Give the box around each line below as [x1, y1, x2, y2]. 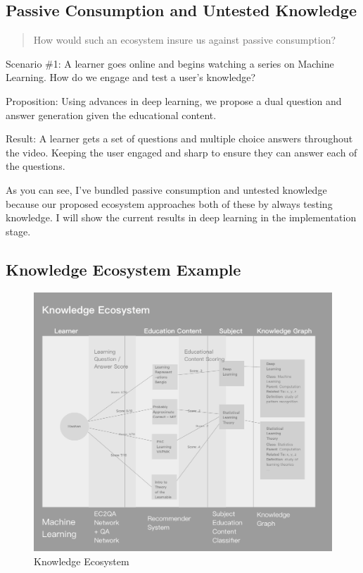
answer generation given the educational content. [6, 107, 217, 122]
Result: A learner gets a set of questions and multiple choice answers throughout [6, 131, 353, 146]
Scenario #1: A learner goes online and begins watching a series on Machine [6, 56, 334, 70]
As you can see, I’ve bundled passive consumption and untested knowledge [6, 182, 327, 197]
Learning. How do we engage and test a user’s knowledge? [6, 70, 256, 85]
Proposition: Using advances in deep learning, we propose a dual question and [6, 93, 342, 108]
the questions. [6, 159, 65, 173]
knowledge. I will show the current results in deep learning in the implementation [6, 210, 357, 225]
